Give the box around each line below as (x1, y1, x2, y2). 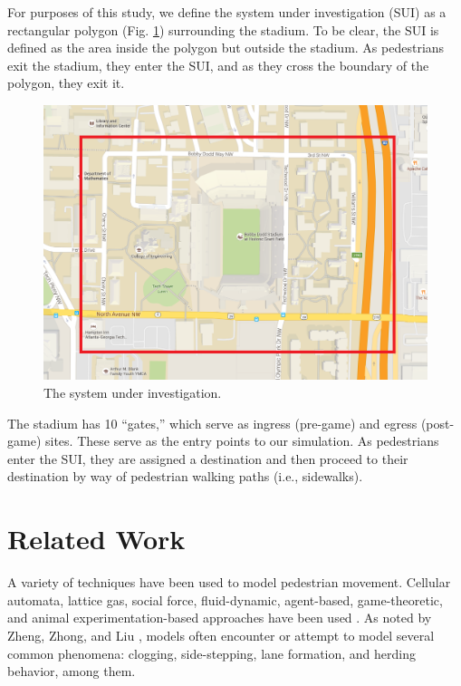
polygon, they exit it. (7, 73, 125, 92)
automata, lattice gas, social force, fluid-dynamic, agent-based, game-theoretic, (7, 590, 443, 609)
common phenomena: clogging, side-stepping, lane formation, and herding (7, 643, 416, 662)
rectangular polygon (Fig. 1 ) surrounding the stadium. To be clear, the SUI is (7, 20, 439, 39)
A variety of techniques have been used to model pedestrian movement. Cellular (7, 573, 451, 592)
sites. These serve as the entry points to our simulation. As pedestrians (44, 431, 439, 450)
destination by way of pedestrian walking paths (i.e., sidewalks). (7, 467, 363, 486)
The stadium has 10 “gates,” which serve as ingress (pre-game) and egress (7, 413, 418, 432)
